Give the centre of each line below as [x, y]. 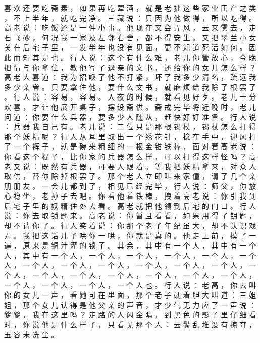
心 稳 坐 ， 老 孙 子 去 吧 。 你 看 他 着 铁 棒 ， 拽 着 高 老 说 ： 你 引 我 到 [130, 196]
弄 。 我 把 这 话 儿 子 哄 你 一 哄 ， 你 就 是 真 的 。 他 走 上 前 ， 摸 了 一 [130, 235]
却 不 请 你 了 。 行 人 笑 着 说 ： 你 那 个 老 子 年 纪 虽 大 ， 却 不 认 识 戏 [130, 226]
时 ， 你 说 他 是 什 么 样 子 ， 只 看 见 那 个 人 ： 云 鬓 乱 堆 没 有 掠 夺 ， [130, 324]
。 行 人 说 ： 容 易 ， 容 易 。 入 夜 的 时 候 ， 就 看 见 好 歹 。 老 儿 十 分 [130, 97]
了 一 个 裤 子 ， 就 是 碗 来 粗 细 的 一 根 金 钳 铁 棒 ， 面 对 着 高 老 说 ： [130, 146]
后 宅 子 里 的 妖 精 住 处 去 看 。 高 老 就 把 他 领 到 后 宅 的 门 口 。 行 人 [130, 205]
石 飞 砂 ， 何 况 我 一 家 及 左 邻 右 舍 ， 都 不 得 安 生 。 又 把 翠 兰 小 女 [130, 37]
